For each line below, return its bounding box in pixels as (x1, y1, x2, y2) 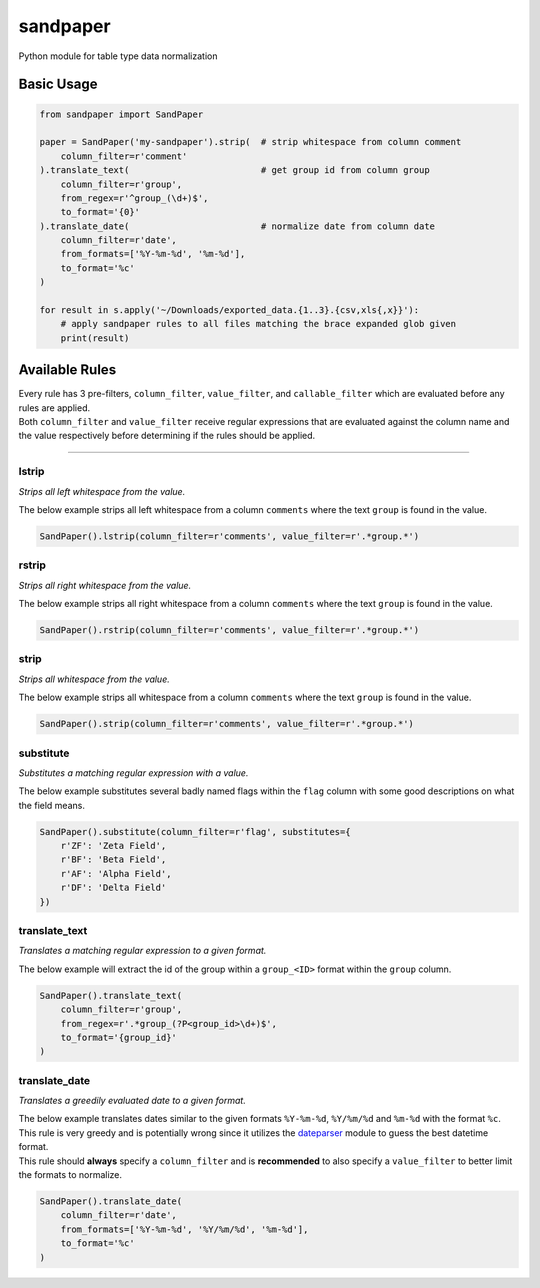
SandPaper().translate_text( (39, 990, 183, 1001)
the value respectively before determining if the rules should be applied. (18, 430, 316, 442)
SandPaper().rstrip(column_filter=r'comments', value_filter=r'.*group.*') (39, 625, 420, 636)
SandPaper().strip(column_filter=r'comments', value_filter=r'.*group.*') (39, 718, 415, 730)
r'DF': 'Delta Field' (60, 882, 167, 894)
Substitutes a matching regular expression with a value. (18, 766, 249, 779)
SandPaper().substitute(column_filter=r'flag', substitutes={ (39, 826, 351, 837)
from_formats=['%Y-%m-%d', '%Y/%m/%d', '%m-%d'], (60, 1223, 309, 1235)
